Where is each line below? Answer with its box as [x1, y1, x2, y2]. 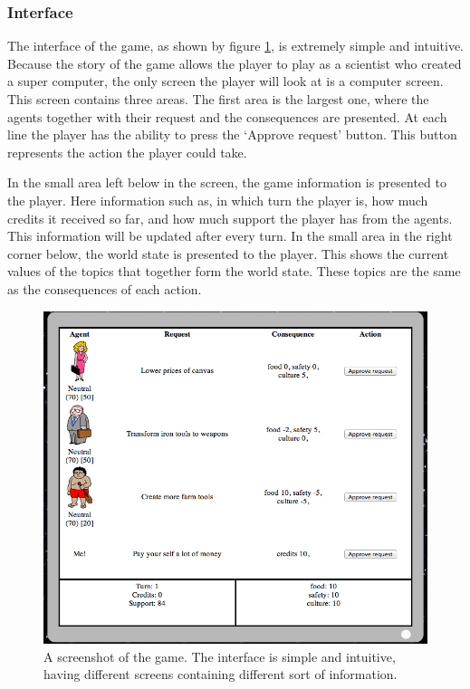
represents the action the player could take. [7, 142, 247, 161]
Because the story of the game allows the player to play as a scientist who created [7, 53, 462, 72]
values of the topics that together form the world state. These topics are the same [7, 262, 461, 281]
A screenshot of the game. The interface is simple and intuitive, [43, 646, 396, 665]
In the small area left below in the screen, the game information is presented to [7, 173, 446, 192]
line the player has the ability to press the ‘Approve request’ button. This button [7, 125, 457, 144]
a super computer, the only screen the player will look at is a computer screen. [7, 72, 444, 91]
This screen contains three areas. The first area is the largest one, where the [7, 90, 429, 108]
